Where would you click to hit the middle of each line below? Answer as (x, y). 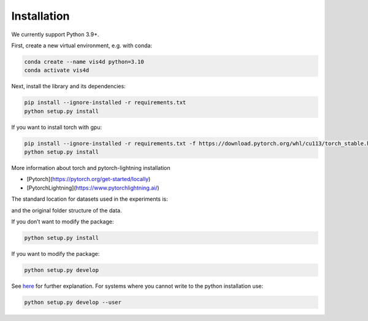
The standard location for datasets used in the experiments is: (90, 199)
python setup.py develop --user (73, 302)
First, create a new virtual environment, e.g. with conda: (82, 45)
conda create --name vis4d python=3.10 (84, 62)
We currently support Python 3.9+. (55, 34)
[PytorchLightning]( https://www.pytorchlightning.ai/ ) (93, 188)
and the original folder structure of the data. (67, 210)
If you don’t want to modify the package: (63, 222)
